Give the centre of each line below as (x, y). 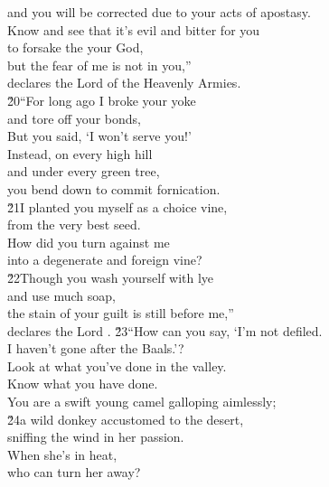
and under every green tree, (84, 171)
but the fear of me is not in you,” (99, 65)
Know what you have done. (83, 384)
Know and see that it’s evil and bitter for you (134, 29)
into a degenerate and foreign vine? (105, 260)
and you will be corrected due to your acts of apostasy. (159, 12)
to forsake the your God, (75, 47)
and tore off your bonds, (74, 118)
